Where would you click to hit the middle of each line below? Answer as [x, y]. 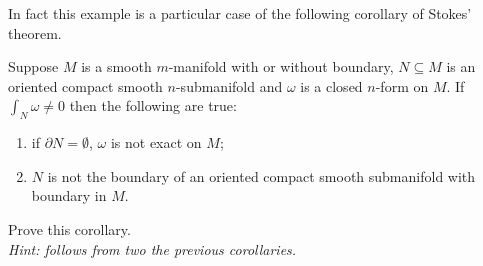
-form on [402, 85]
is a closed [331, 85]
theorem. [35, 32]
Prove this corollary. [69, 228]
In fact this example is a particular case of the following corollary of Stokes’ [240, 13]
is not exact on [156, 142]
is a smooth [116, 66]
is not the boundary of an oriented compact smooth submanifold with [261, 175]
